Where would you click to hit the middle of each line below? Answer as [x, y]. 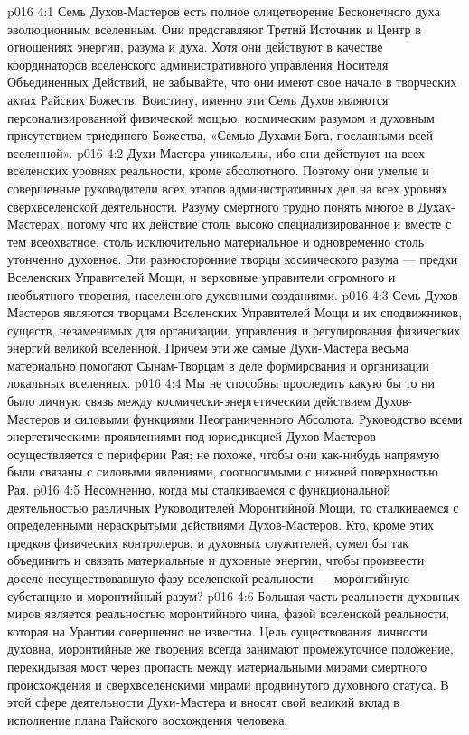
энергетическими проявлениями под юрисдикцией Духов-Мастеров [192, 436]
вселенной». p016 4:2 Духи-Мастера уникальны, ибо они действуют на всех [216, 152]
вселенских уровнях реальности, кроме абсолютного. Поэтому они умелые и [218, 170]
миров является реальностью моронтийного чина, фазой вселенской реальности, [229, 613]
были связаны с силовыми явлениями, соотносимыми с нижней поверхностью [223, 471]
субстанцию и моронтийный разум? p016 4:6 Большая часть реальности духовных [234, 595]
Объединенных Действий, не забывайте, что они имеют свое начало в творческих [232, 82]
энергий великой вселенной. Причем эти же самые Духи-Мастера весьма [208, 348]
